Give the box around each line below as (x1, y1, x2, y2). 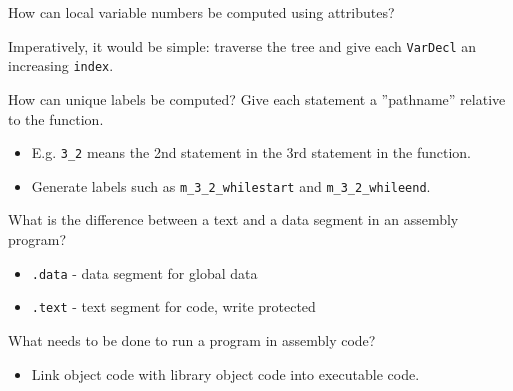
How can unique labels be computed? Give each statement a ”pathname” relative (8, 88, 506, 109)
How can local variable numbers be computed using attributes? (8, 2, 395, 22)
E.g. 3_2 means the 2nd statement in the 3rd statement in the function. (31, 142, 472, 163)
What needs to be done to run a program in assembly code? (8, 329, 376, 350)
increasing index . (8, 55, 114, 76)
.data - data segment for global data (31, 262, 258, 283)
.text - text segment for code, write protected (31, 296, 316, 317)
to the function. (8, 108, 104, 129)
